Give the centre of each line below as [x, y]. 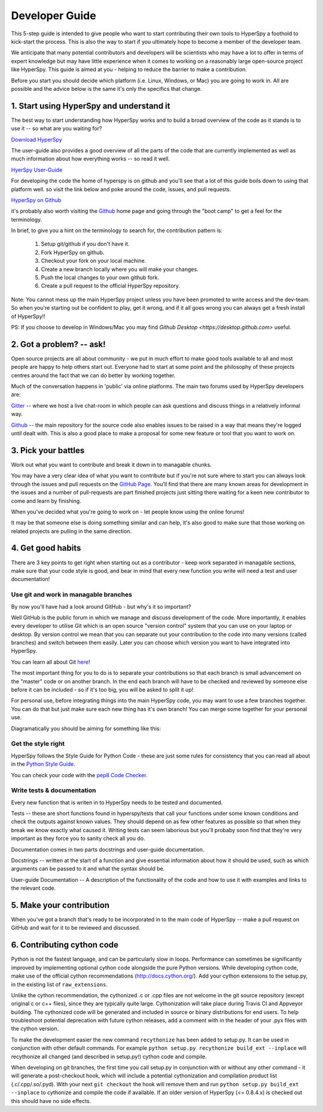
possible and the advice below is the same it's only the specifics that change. [106, 88]
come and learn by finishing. [46, 501]
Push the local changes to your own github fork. [100, 277]
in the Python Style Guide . [43, 764]
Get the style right [38, 744]
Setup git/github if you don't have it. [85, 244]
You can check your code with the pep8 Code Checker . [79, 775]
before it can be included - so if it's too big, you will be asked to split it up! [102, 690]
